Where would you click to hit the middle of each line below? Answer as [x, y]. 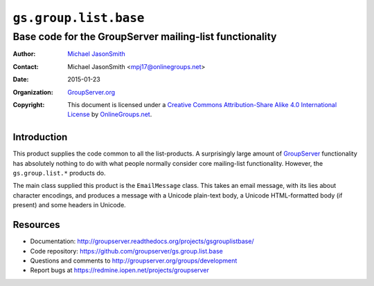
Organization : [33, 92]
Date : [21, 79]
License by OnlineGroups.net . [110, 115]
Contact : [26, 66]
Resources [36, 225]
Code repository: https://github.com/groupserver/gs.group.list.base [126, 251]
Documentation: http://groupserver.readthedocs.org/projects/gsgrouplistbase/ [142, 241]
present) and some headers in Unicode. [69, 205]
